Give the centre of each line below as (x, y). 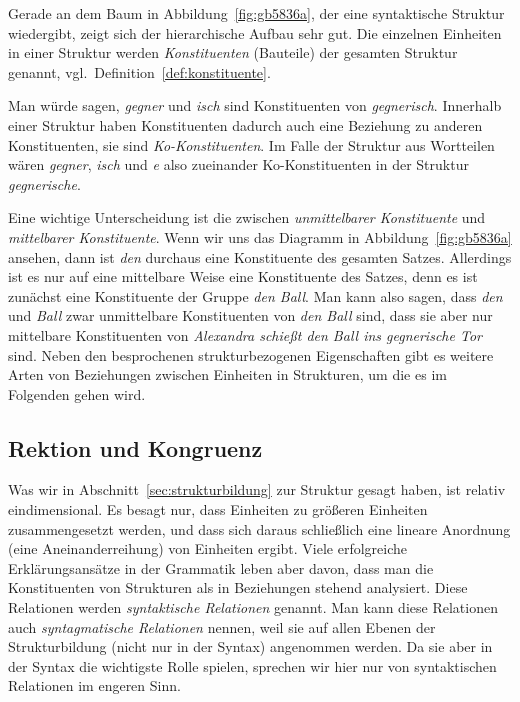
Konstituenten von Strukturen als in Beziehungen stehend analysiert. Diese (238, 587)
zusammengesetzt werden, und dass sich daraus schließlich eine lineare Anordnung (259, 528)
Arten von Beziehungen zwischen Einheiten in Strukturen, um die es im (227, 374)
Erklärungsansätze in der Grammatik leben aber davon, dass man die (221, 567)
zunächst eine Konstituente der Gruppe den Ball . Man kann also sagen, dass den (255, 295)
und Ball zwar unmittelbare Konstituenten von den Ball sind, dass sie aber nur (250, 315)
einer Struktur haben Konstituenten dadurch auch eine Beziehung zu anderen (245, 124)
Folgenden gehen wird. (77, 393)
